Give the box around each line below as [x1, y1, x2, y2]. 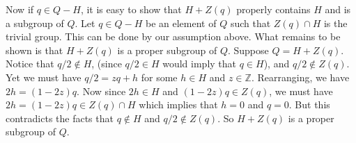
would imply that [162, 56, 237, 71]
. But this [288, 97, 330, 112]
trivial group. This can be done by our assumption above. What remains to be [6, 29, 341, 44]
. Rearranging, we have [251, 69, 350, 84]
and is [325, 2, 351, 16]
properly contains [236, 2, 311, 16]
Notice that [6, 56, 54, 71]
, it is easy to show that [80, 2, 182, 16]
